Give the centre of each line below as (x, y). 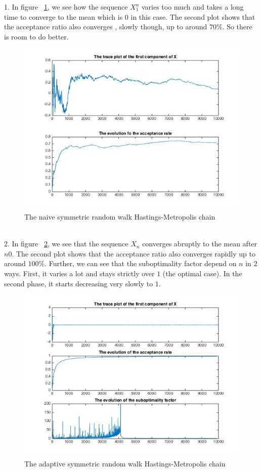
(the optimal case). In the (202, 273)
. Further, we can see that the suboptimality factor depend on (141, 263)
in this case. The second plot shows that (193, 16)
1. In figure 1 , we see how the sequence (66, 7)
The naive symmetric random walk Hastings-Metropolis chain (120, 216)
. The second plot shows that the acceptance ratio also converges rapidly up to (134, 253)
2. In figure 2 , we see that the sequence (66, 244)
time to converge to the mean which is (63, 16)
